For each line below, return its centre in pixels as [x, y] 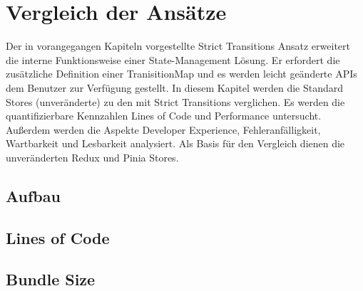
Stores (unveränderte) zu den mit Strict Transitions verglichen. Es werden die [175, 101]
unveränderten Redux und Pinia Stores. [92, 157]
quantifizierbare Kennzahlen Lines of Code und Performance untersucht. [164, 116]
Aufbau [33, 195]
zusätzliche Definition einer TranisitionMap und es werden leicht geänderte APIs [181, 74]
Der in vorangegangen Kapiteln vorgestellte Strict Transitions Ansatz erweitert [178, 46]
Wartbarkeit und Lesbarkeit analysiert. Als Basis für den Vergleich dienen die [175, 143]
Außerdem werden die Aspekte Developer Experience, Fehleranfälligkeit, [163, 129]
